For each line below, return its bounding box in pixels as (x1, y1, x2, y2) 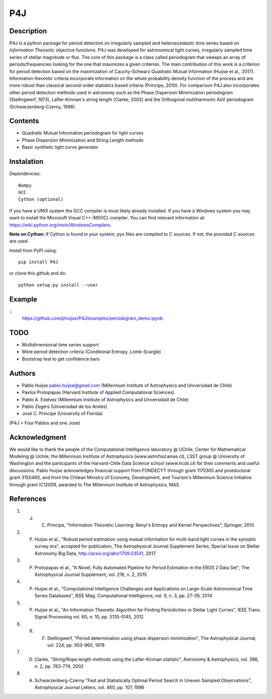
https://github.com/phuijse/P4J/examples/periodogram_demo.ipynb (22, 315, 163, 321)
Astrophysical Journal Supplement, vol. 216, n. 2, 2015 (34, 571, 147, 577)
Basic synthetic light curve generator (22, 144, 99, 150)
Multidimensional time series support (22, 342, 99, 348)
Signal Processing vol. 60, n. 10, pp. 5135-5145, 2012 (34, 614, 144, 620)
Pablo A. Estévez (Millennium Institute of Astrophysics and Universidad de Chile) (22, 396, 189, 402)
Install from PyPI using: (9, 247, 57, 253)
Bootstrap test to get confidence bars (22, 356, 100, 362)
